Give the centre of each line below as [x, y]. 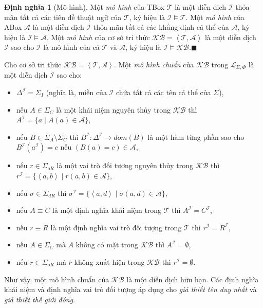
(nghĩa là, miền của [76, 92]
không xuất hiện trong [109, 261]
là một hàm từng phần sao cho [196, 137]
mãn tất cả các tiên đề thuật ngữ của [63, 17]
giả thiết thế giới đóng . [40, 299]
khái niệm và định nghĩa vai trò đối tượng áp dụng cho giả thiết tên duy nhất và [130, 289]
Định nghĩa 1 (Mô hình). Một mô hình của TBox [84, 7]
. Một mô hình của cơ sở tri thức [98, 37]
